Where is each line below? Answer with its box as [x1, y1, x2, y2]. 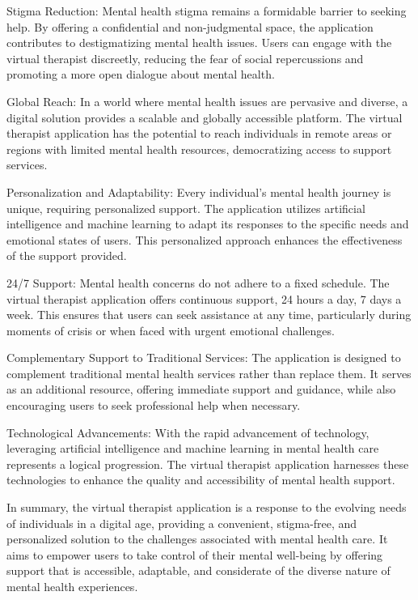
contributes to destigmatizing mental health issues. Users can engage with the [6, 34, 392, 51]
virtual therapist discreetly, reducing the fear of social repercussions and [6, 49, 364, 66]
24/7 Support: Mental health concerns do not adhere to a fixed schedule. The [6, 274, 390, 291]
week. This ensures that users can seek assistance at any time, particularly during [6, 306, 412, 323]
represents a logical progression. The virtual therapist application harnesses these [6, 455, 409, 472]
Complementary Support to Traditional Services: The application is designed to [6, 349, 401, 366]
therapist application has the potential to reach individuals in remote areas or [6, 125, 392, 142]
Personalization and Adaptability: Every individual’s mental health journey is [6, 183, 391, 200]
